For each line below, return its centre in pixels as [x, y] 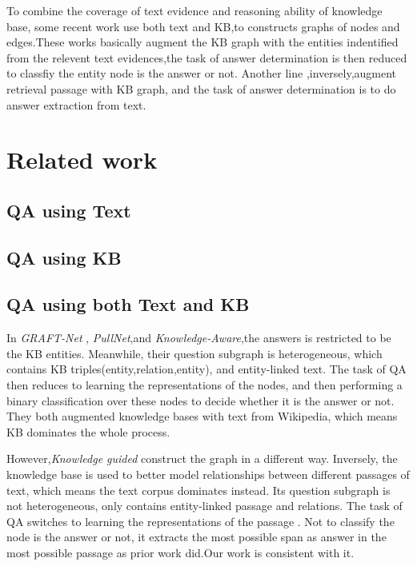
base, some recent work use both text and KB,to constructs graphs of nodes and [203, 26]
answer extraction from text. [76, 104]
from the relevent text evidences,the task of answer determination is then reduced [207, 57]
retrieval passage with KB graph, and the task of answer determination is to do [201, 88]
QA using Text [69, 210]
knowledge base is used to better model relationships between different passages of [208, 474]
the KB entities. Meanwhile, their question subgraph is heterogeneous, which [194, 353]
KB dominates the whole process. [88, 431]
